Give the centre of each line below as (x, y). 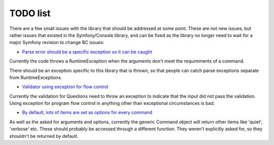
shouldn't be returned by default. (44, 136)
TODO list (30, 13)
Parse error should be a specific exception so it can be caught (87, 52)
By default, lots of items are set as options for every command (87, 113)
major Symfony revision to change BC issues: (57, 43)
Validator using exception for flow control (65, 87)
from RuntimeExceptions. (36, 77)
